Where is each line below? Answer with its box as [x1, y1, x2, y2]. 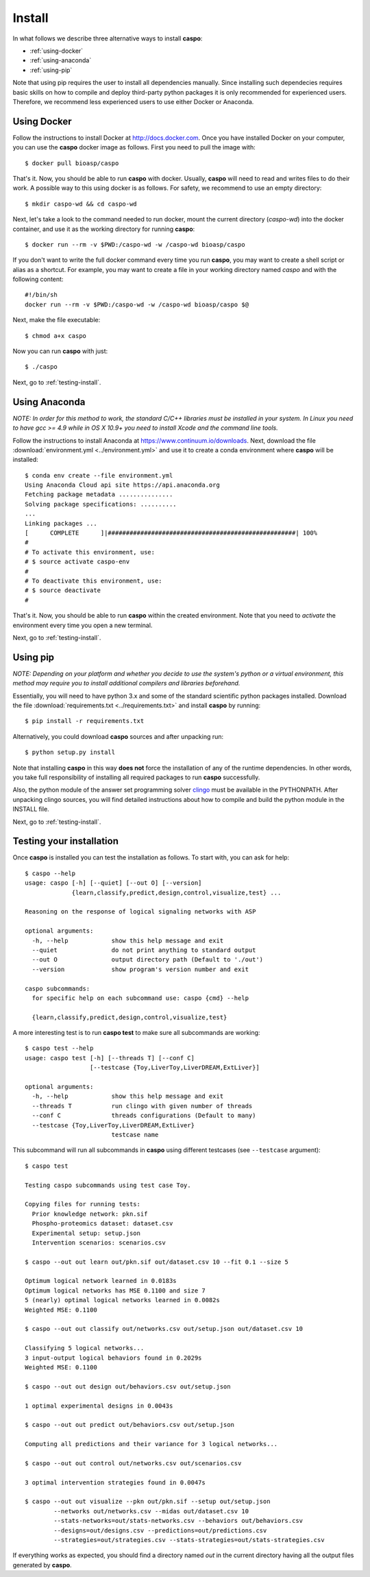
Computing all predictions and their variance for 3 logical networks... [25, 1440, 278, 1448]
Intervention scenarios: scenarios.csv [32, 1238, 166, 1247]
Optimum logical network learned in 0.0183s [25, 1277, 177, 1285]
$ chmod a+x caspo [25, 332, 87, 339]
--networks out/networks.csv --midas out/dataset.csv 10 [53, 1507, 249, 1515]
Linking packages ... [25, 519, 97, 527]
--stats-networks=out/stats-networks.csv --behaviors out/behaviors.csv [53, 1517, 304, 1525]
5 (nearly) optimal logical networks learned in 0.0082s [25, 1296, 221, 1304]
